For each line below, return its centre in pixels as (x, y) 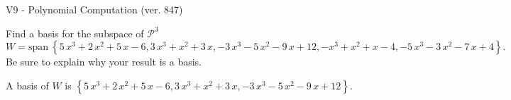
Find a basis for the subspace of (75, 33)
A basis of (27, 85)
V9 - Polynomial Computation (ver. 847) (94, 9)
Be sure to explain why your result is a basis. (104, 62)
